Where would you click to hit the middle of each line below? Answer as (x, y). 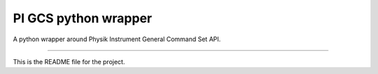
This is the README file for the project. (69, 61)
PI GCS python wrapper (83, 18)
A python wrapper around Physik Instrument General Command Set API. (117, 39)
